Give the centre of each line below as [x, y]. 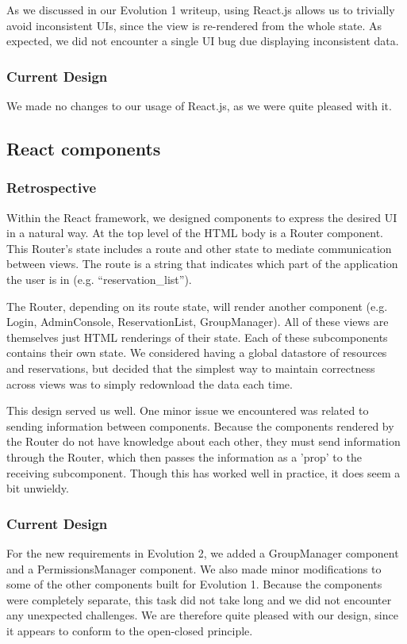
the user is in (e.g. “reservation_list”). [99, 279]
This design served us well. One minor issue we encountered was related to [188, 410]
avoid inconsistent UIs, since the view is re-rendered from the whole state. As [194, 25]
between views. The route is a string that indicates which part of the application [202, 264]
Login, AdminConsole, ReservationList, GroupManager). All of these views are [198, 322]
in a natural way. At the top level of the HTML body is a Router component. [195, 233]
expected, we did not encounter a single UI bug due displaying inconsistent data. [203, 41]
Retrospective [52, 188]
